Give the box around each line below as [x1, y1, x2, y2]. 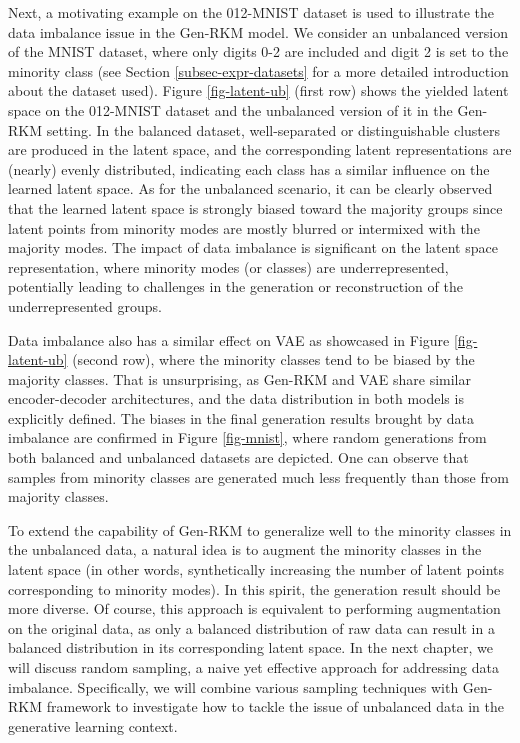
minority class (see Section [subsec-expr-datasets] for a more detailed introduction [8, 60, 509, 81]
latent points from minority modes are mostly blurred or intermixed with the [8, 217, 480, 238]
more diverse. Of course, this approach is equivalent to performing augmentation [8, 598, 501, 619]
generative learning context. [8, 715, 178, 736]
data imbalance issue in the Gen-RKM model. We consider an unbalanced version [8, 21, 509, 42]
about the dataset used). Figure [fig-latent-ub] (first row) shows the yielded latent [8, 80, 509, 101]
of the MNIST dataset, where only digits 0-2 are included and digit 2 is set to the [8, 41, 509, 62]
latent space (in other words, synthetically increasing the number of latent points [8, 559, 504, 580]
